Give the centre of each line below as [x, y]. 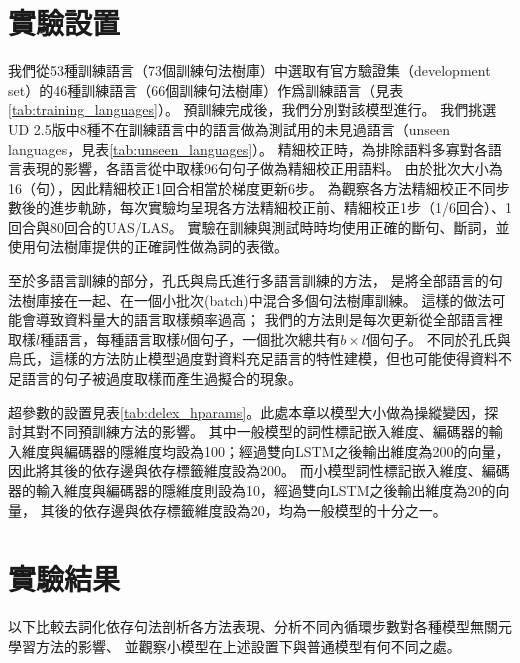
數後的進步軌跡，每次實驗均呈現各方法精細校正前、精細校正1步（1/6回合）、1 [260, 207]
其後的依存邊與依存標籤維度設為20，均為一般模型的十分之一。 [243, 509]
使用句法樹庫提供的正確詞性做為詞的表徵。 [148, 246]
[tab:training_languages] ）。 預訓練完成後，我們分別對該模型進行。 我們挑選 [252, 109]
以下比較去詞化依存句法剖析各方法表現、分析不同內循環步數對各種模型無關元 [260, 626]
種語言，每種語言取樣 [110, 338]
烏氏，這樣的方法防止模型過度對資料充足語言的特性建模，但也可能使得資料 [253, 358]
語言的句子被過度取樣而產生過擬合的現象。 [161, 378]
